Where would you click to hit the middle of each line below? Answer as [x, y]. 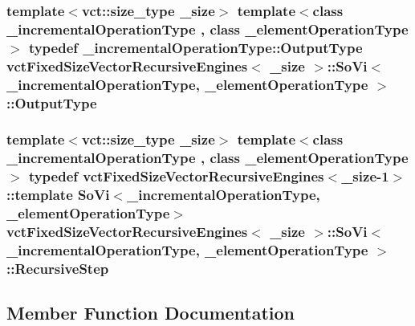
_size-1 [365, 176]
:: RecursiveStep [58, 268]
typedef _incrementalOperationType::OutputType [195, 47]
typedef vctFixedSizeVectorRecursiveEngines [176, 176]
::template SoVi [58, 195]
